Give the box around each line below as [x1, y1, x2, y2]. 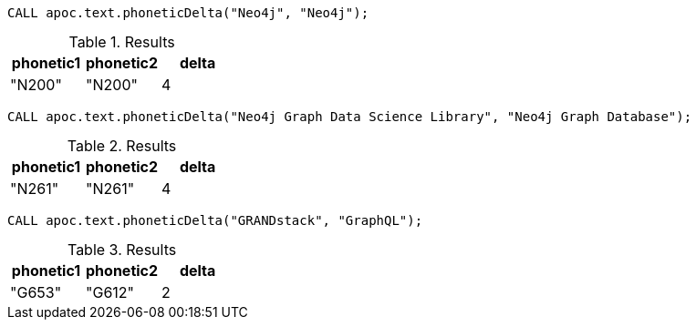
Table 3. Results [67, 240, 177, 259]
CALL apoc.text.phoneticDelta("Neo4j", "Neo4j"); [7, 5, 369, 20]
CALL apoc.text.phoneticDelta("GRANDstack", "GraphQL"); [7, 213, 423, 228]
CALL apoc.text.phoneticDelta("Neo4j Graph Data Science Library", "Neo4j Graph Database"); [7, 109, 692, 124]
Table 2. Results [67, 137, 177, 155]
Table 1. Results [68, 33, 175, 51]
